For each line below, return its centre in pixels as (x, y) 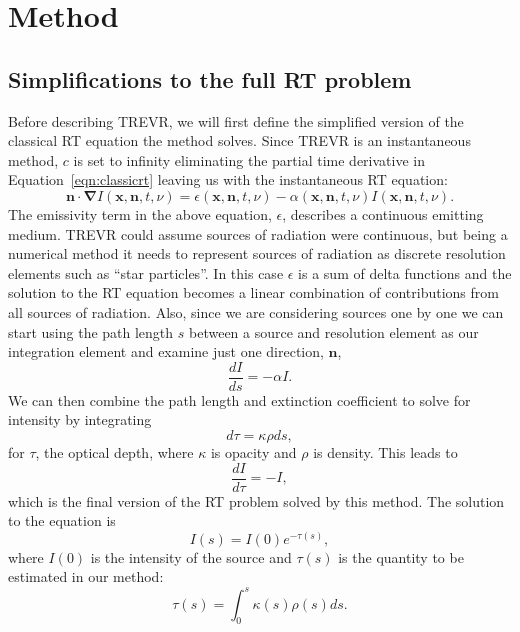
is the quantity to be (401, 556)
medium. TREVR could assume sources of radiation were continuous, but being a (258, 233)
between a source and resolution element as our (334, 331)
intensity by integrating (80, 419)
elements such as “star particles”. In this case (146, 272)
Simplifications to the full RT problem (210, 78)
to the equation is (62, 520)
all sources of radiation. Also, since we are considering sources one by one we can (256, 311)
